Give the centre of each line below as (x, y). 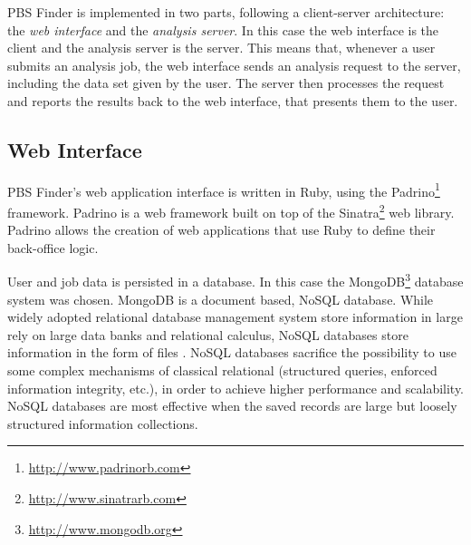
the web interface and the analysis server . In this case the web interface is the (223, 29)
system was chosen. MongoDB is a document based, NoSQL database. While (221, 299)
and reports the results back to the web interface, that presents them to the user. (233, 100)
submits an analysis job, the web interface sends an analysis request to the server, (234, 65)
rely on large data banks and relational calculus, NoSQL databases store (208, 334)
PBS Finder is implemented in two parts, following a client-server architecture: (226, 12)
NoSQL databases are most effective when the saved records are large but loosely (232, 406)
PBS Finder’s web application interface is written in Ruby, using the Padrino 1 (224, 190)
